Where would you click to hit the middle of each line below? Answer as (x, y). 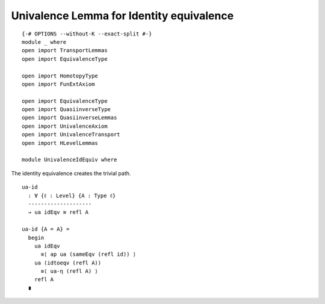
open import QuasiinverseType (67, 109)
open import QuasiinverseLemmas (70, 118)
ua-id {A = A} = (46, 229)
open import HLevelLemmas (60, 143)
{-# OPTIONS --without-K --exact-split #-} (87, 34)
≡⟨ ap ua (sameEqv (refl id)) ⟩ (88, 254)
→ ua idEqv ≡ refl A (58, 212)
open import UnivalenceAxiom (65, 126)
